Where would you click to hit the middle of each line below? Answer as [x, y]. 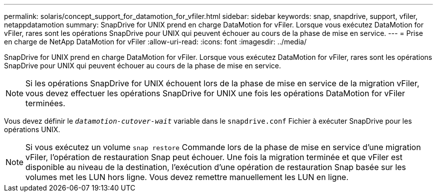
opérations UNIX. [32, 129]
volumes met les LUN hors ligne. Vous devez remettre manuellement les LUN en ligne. [187, 177]
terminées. [45, 103]
